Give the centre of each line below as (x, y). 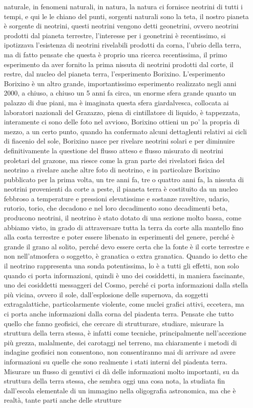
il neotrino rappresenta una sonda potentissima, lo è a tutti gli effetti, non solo (122, 266)
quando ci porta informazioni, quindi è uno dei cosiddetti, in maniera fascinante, (124, 275)
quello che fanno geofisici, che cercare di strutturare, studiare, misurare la (114, 323)
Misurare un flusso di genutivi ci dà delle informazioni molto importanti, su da (122, 371)
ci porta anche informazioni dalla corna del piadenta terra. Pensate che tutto (119, 313)
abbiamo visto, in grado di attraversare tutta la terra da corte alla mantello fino (124, 227)
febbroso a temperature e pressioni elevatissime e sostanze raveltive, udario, (117, 198)
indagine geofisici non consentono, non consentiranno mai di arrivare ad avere (120, 352)
